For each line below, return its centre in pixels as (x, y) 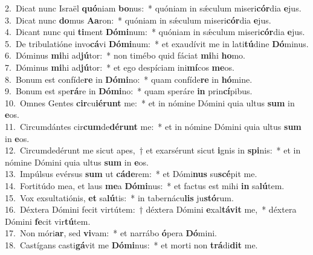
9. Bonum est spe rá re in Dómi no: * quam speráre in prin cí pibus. (129, 91)
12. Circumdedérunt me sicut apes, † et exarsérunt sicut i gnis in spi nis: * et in (153, 150)
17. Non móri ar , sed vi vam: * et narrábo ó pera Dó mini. (111, 233)
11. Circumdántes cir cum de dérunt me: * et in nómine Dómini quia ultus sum (153, 126)
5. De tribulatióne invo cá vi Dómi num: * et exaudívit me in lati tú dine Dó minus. (157, 43)
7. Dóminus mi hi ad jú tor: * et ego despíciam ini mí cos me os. (120, 67)
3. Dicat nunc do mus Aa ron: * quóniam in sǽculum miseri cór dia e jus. (138, 20)
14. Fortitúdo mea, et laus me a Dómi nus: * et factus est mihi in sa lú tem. (145, 185)
